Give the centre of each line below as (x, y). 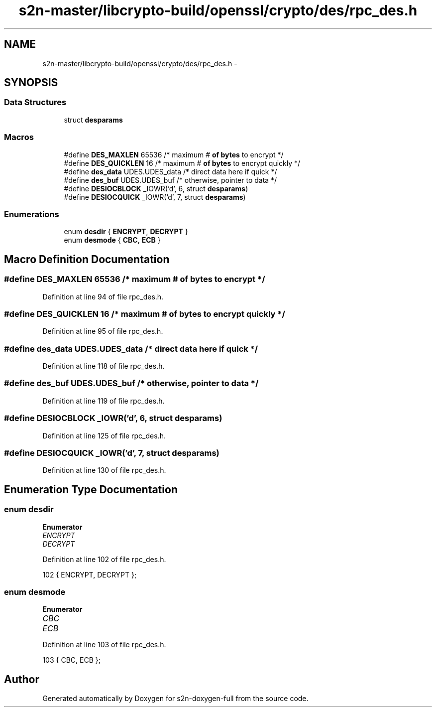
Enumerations (32, 214)
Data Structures (35, 102)
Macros (19, 137)
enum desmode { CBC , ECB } (112, 240)
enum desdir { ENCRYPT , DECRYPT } (126, 232)
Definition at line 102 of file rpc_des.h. (104, 559)
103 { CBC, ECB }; (71, 660)
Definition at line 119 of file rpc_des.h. (104, 401)
